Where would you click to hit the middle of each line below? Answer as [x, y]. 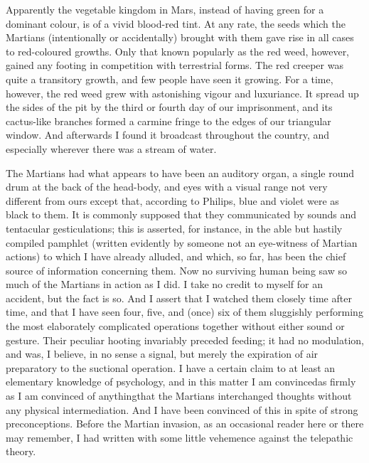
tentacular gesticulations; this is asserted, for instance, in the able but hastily [174, 228]
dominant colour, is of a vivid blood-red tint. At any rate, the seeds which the [176, 23]
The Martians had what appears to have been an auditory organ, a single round [180, 172]
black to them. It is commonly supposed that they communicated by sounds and [181, 214]
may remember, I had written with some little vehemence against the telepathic [180, 437]
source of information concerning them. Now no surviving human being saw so [176, 270]
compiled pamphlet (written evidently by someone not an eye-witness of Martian [182, 242]
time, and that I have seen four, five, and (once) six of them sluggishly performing [184, 312]
